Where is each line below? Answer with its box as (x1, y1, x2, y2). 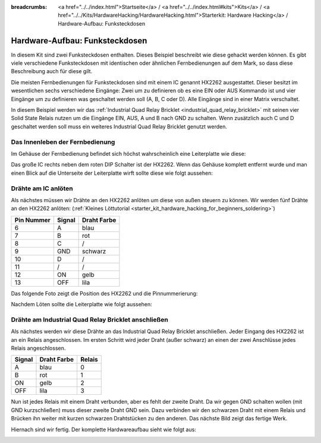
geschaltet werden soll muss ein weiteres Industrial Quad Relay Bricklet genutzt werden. (11, 122, 228, 130)
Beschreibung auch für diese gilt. (11, 68, 93, 75)
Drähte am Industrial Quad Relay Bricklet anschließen (11, 315, 169, 323)
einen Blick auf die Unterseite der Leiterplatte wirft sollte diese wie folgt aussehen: (11, 169, 213, 177)
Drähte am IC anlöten (11, 184, 74, 193)
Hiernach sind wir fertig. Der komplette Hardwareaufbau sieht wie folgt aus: (11, 426, 196, 433)
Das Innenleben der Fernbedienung (11, 137, 115, 146)
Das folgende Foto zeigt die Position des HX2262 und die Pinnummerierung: (11, 290, 198, 297)
